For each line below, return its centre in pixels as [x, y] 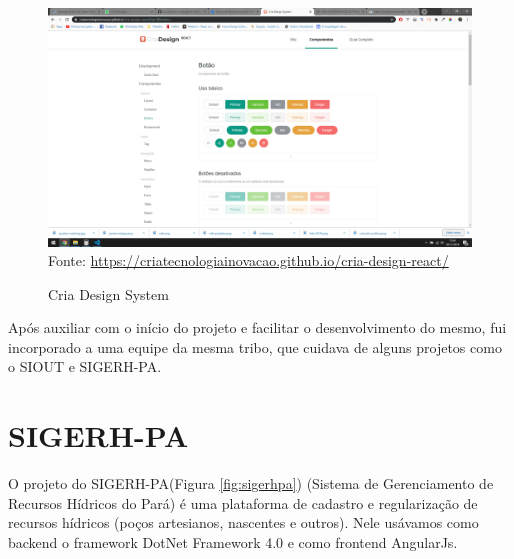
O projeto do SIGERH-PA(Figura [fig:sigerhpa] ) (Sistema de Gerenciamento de [251, 483]
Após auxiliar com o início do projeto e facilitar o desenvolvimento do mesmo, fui [257, 327]
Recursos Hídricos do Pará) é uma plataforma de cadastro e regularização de [243, 502]
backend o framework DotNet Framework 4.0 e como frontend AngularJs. [233, 541]
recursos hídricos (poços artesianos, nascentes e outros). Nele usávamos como [243, 522]
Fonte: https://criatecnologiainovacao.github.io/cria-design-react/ [248, 260]
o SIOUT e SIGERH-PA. [85, 366]
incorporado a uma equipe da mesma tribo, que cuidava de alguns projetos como [255, 346]
